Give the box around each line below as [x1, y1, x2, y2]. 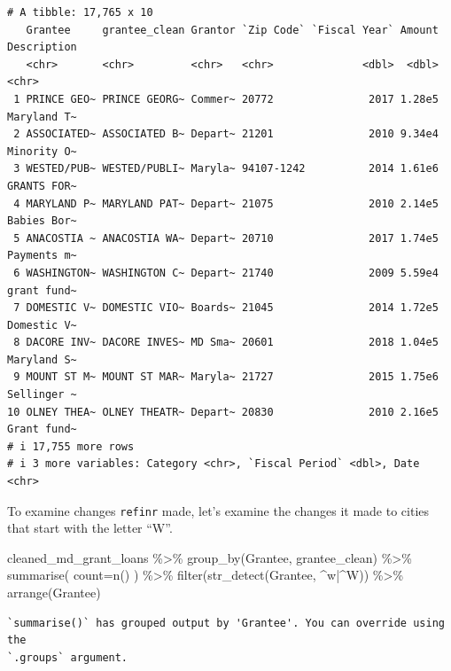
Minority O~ [7, 144, 77, 158]
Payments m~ [7, 249, 77, 262]
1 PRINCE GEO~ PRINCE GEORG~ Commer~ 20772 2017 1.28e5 [13, 92, 439, 105]
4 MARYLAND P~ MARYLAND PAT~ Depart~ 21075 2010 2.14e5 [13, 197, 439, 210]
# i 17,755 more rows [7, 440, 135, 453]
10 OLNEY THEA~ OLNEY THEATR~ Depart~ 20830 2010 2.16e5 [7, 405, 439, 418]
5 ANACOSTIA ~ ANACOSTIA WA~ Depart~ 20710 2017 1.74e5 [13, 231, 439, 245]
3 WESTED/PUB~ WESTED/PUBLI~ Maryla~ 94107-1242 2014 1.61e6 [13, 162, 439, 176]
